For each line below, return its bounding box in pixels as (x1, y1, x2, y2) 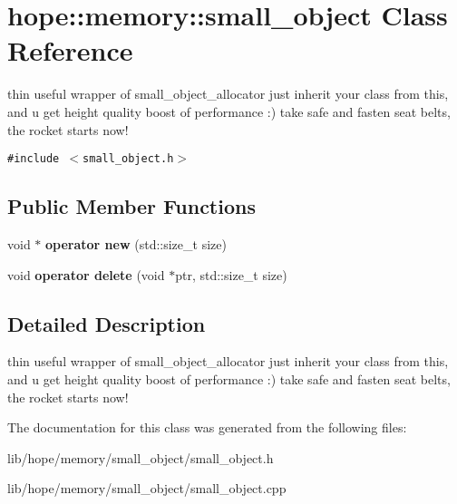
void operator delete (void (7, 265, 165, 284)
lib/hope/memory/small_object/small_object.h (7, 448, 274, 467)
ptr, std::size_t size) (175, 265, 287, 284)
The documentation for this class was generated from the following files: (7, 418, 407, 437)
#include (7, 152, 60, 166)
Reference (7, 32, 133, 69)
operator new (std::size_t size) (45, 234, 227, 253)
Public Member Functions (7, 192, 256, 220)
